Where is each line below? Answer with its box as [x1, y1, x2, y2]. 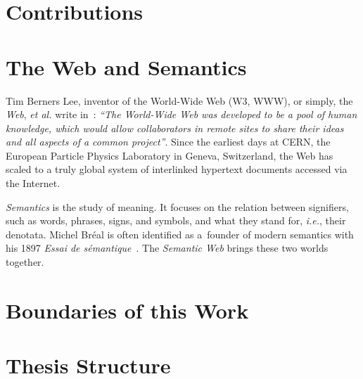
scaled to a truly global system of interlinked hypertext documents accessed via [6, 162, 348, 176]
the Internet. [6, 176, 60, 191]
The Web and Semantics [6, 52, 247, 81]
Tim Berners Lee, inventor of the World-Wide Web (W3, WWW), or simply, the [6, 93, 353, 108]
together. [6, 255, 44, 269]
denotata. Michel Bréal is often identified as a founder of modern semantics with [6, 226, 354, 241]
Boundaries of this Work [6, 295, 249, 324]
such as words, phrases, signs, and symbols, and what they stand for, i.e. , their [6, 213, 346, 228]
